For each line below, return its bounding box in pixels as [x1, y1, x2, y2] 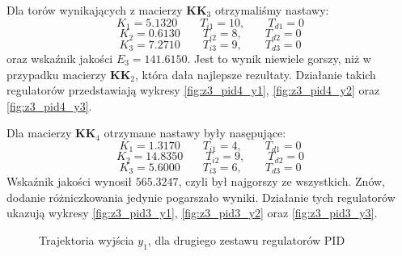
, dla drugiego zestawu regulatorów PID [147, 232, 345, 249]
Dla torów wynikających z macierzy [6, 2, 183, 18]
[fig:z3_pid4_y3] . [6, 97, 92, 114]
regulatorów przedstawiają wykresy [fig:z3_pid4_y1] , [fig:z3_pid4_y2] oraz [6, 82, 380, 99]
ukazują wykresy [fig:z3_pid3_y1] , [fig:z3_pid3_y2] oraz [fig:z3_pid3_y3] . [6, 204, 378, 221]
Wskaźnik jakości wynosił [6, 173, 133, 190]
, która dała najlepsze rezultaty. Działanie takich [134, 65, 376, 82]
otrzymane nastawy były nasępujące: [104, 124, 286, 141]
